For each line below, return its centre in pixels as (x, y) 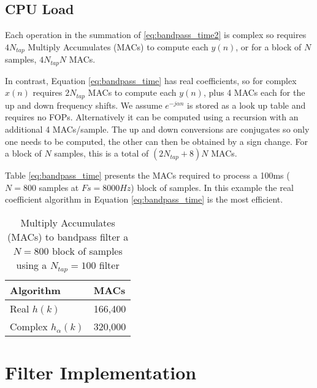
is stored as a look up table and (246, 105)
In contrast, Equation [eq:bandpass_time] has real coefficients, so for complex (151, 80)
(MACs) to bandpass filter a (68, 236)
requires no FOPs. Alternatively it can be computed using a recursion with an (152, 117)
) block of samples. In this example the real (212, 187)
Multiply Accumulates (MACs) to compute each (118, 46)
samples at (59, 187)
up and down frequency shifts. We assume (84, 105)
